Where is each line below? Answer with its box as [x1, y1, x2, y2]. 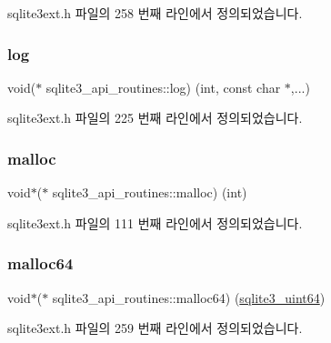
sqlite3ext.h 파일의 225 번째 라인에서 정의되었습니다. [7, 108, 303, 127]
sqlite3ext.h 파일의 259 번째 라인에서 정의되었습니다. [7, 318, 303, 338]
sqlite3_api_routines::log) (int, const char [45, 77, 281, 96]
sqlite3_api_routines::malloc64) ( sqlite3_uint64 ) [52, 288, 326, 307]
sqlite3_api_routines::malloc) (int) [52, 183, 247, 202]
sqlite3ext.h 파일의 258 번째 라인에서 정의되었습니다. [7, 4, 303, 22]
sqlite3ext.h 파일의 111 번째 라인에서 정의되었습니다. [7, 213, 303, 232]
